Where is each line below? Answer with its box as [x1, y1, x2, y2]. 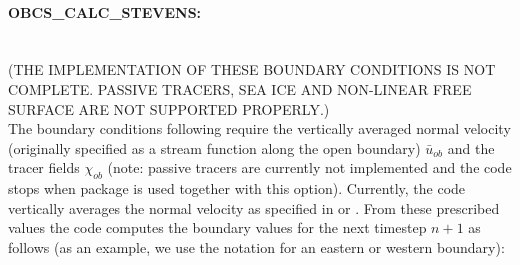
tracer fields [8, 157, 80, 178]
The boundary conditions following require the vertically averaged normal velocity [8, 118, 511, 139]
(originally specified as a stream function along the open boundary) [8, 137, 421, 158]
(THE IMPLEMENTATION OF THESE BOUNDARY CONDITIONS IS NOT [8, 59, 496, 80]
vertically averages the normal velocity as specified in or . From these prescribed [8, 197, 500, 218]
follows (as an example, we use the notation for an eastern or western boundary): [8, 236, 505, 257]
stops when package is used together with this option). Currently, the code [8, 178, 466, 199]
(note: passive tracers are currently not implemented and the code [107, 157, 512, 178]
